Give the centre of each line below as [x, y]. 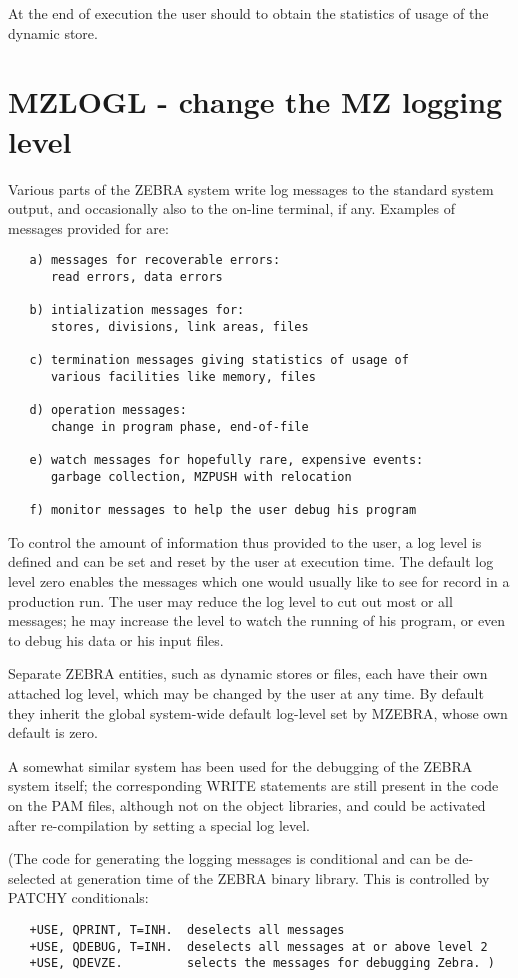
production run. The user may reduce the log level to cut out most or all [230, 600]
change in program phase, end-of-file [179, 426]
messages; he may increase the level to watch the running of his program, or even [257, 620]
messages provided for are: [88, 227]
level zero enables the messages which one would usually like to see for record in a [259, 580]
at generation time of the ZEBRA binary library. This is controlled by [275, 877]
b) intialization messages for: [137, 310]
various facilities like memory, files [183, 376]
